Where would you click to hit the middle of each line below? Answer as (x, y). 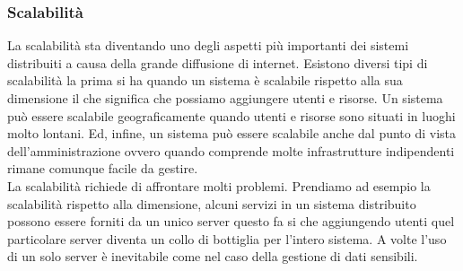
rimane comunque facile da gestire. (103, 168)
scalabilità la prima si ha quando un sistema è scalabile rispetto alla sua (205, 80)
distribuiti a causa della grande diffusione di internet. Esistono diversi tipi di (218, 62)
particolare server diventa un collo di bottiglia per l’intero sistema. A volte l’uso (227, 238)
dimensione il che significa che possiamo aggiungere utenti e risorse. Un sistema (225, 98)
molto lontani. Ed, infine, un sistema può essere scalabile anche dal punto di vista (232, 133)
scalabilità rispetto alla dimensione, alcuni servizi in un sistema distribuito (212, 203)
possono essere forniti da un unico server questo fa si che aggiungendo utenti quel (231, 221)
